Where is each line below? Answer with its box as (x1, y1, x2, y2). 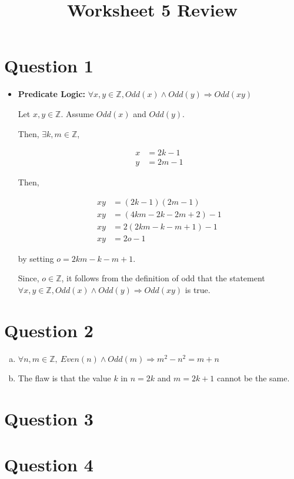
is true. (185, 284, 211, 296)
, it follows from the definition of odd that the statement (61, 272, 265, 284)
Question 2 (4, 318, 93, 342)
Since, (18, 272, 39, 284)
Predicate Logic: (18, 88, 86, 100)
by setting (18, 252, 54, 264)
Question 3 (4, 406, 93, 430)
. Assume (61, 107, 94, 119)
